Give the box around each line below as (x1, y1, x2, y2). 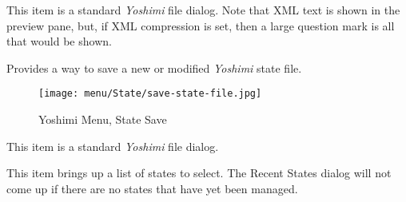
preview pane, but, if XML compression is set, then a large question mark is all (6, 17, 395, 34)
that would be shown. (6, 33, 112, 50)
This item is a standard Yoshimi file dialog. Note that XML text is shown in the (6, 2, 400, 18)
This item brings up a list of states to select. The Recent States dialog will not (6, 164, 392, 181)
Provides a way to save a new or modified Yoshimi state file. (6, 59, 302, 76)
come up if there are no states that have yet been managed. (6, 180, 298, 196)
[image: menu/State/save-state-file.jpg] (38, 88, 262, 100)
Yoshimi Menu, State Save (38, 111, 167, 128)
